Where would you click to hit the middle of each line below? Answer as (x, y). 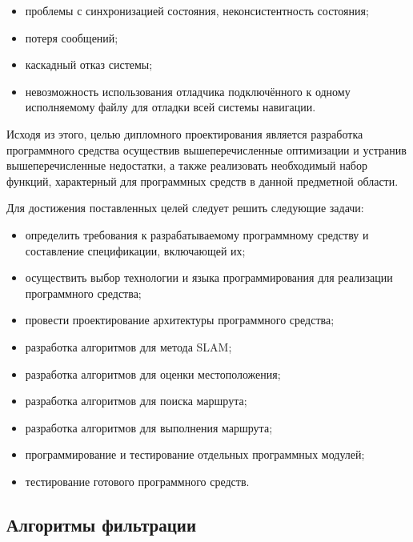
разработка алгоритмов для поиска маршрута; (136, 401)
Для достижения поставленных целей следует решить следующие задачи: (185, 208)
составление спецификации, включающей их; (135, 250)
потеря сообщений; (72, 37)
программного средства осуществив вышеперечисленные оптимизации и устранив (206, 149)
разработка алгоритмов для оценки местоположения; (153, 373)
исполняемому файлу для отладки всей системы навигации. (170, 107)
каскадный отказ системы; (89, 64)
